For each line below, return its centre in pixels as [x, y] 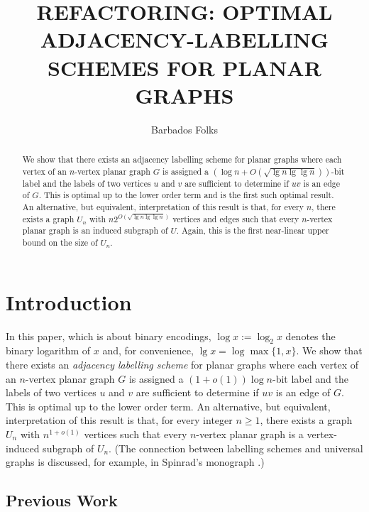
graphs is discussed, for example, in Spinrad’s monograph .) [135, 462]
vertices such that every [136, 434]
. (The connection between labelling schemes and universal [236, 448]
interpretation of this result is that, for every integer [119, 420]
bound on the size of [60, 243]
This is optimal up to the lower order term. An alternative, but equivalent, [168, 406]
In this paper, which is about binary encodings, [109, 336]
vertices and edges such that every [236, 218]
